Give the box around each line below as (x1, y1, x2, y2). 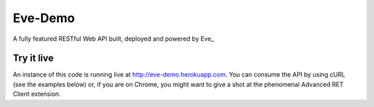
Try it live (12, 52, 54, 64)
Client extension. (12, 90, 62, 98)
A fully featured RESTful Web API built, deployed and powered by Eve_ (12, 35, 214, 43)
